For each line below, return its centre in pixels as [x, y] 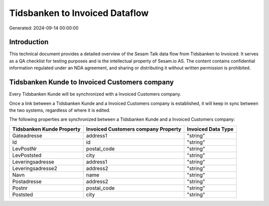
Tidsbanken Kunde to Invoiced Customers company [91, 82]
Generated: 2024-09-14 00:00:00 [44, 28]
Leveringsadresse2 [35, 168]
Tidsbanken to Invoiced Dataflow [79, 13]
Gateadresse [27, 136]
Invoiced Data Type [210, 129]
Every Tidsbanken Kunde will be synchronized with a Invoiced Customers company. [95, 94]
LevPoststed [27, 155]
